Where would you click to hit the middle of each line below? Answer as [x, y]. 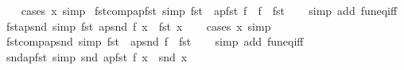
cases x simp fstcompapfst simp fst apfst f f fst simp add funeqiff [209, 10]
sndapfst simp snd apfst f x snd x [97, 56]
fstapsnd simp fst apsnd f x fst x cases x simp [138, 26]
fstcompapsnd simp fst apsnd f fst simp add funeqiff [155, 41]
